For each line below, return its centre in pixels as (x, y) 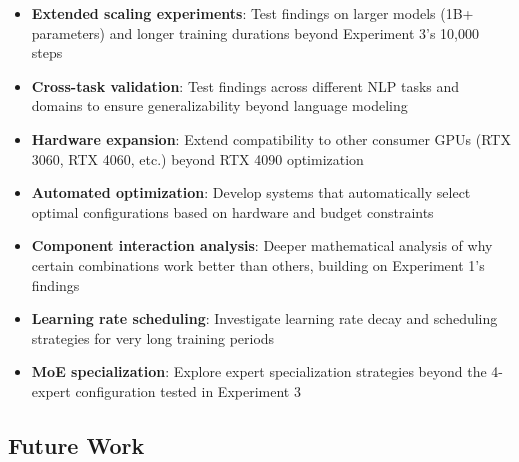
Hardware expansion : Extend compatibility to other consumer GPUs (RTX (271, 138)
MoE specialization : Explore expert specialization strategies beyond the (259, 371)
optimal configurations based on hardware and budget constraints (232, 211)
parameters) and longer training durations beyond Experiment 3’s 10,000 (255, 32)
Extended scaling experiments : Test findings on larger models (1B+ (252, 13)
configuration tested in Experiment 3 (188, 390)
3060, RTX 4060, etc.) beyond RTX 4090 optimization (197, 158)
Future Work (76, 444)
